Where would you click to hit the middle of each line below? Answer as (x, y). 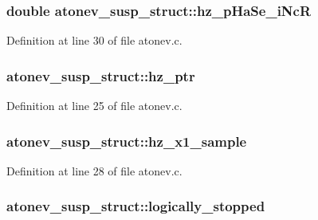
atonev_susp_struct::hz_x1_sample (127, 141)
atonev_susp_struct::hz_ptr (101, 75)
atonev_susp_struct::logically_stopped (136, 206)
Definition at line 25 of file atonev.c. (94, 106)
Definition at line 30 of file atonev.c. (94, 40)
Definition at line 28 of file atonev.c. (94, 170)
